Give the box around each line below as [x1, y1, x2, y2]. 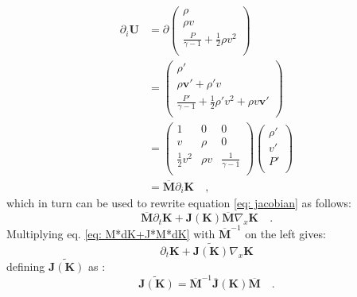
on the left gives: [245, 225, 326, 241]
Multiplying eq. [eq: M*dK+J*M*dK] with [6, 225, 215, 241]
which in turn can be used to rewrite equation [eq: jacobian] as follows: [6, 195, 351, 211]
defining [6, 257, 45, 274]
